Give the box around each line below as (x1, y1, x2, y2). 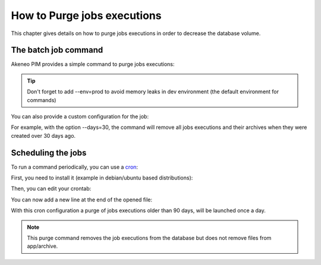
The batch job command (11, 45, 103, 55)
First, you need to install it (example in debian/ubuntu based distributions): (11, 174, 193, 181)
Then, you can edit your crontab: (11, 185, 92, 193)
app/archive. (27, 242, 58, 250)
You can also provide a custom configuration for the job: (11, 113, 149, 120)
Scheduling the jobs (11, 147, 87, 157)
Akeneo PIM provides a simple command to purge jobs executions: (11, 61, 175, 68)
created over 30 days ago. (11, 132, 76, 139)
